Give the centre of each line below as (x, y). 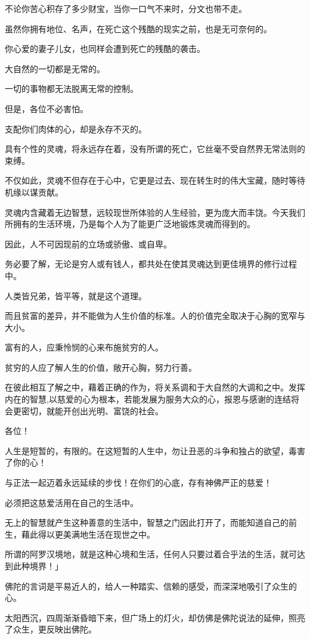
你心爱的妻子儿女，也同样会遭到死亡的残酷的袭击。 (105, 49)
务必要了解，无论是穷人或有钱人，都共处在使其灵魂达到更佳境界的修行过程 (151, 264)
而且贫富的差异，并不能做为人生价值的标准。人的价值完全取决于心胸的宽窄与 (155, 316)
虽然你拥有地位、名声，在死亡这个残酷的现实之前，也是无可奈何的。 (138, 28)
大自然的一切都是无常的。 (55, 68)
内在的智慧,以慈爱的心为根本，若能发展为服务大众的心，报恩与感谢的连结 (148, 399)
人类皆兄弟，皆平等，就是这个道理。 (76, 295)
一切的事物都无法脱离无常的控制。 (72, 89)
